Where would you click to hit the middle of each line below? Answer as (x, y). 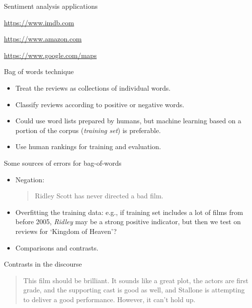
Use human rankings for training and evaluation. (88, 146)
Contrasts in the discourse (43, 264)
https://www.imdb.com (39, 22)
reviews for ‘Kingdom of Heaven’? (66, 231)
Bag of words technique (39, 71)
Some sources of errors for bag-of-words (63, 163)
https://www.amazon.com (43, 39)
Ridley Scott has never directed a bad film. (99, 196)
